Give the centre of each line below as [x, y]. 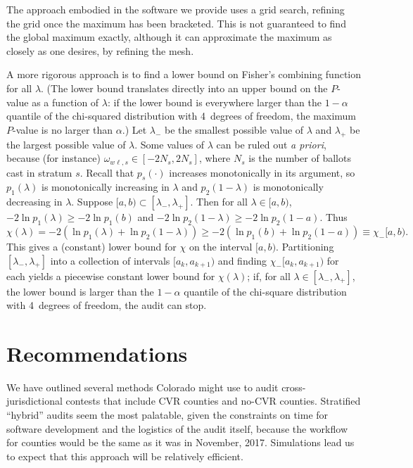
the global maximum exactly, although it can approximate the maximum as [169, 37]
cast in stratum [39, 172]
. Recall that [107, 172]
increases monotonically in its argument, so [262, 172]
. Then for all [219, 202]
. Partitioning [305, 246]
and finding [242, 260]
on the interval [221, 246]
